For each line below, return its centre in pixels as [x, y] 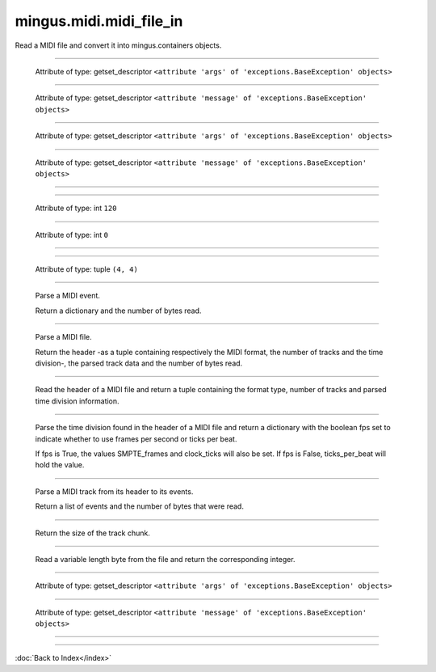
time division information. [78, 401]
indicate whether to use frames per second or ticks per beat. [136, 439]
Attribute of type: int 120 [76, 208]
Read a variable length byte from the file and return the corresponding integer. [165, 559]
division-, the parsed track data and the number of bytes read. [139, 363]
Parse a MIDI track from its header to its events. [114, 491]
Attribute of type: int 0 [72, 235]
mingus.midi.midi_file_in [99, 21]
